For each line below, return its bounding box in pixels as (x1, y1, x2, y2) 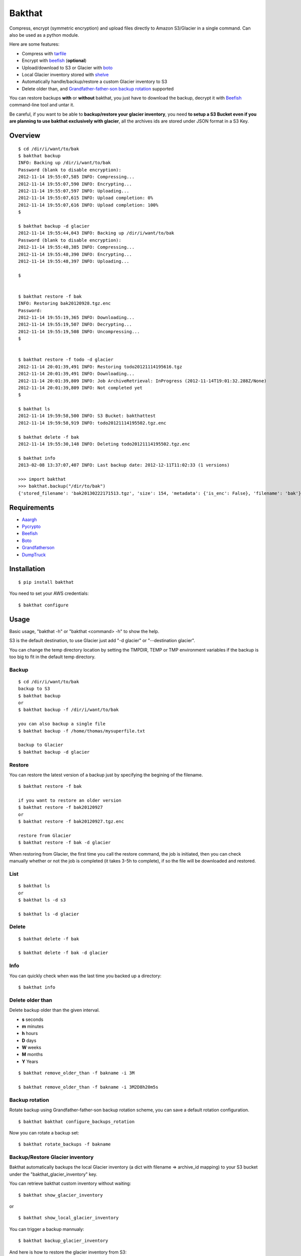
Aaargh (22, 516, 37, 522)
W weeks (22, 1044, 42, 1051)
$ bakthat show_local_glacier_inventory (18, 1215, 119, 1221)
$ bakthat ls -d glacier (18, 911, 79, 917)
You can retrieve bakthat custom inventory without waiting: (9, 1181, 131, 1187)
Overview (9, 131, 41, 140)
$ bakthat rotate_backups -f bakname (18, 1141, 111, 1147)
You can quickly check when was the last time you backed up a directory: (9, 973, 162, 979)
